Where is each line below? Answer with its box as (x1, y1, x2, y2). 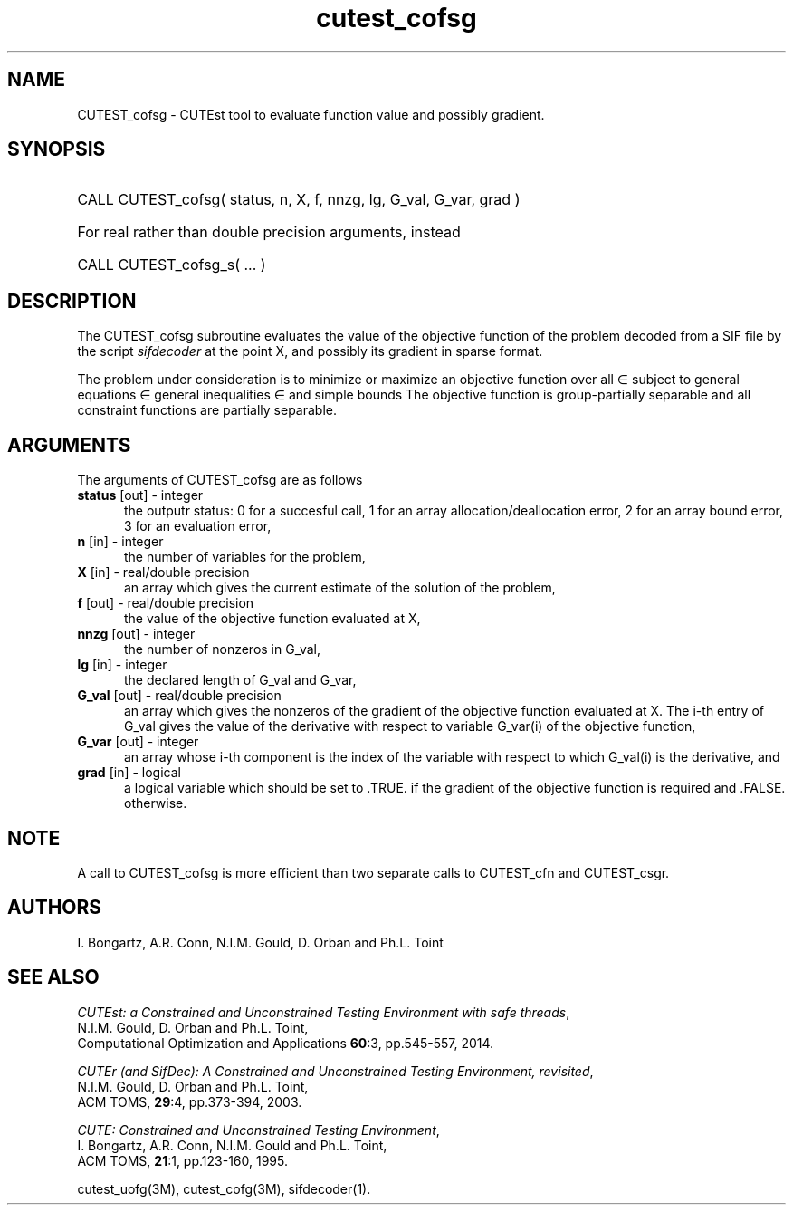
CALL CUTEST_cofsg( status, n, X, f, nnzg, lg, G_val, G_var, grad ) (77, 190, 521, 209)
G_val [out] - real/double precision (77, 688, 282, 704)
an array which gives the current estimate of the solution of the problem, (124, 580, 556, 596)
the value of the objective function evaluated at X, (124, 611, 421, 627)
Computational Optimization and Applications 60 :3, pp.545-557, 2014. (77, 1034, 494, 1051)
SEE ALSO (7, 966, 100, 989)
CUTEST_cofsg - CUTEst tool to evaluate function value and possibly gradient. (77, 106, 545, 122)
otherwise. (124, 795, 187, 812)
